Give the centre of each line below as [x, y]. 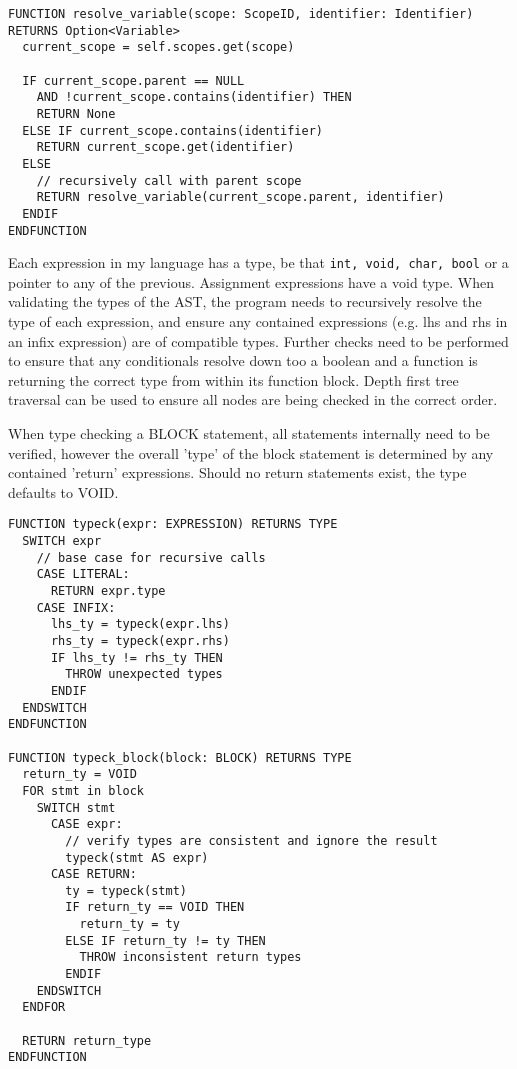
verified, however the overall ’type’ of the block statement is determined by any [251, 452]
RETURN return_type [87, 1040]
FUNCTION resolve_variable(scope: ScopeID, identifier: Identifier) [241, 14]
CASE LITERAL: [83, 574]
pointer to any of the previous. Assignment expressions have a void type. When [251, 281]
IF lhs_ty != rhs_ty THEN [136, 657]
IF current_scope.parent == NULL [133, 80]
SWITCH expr [62, 541]
